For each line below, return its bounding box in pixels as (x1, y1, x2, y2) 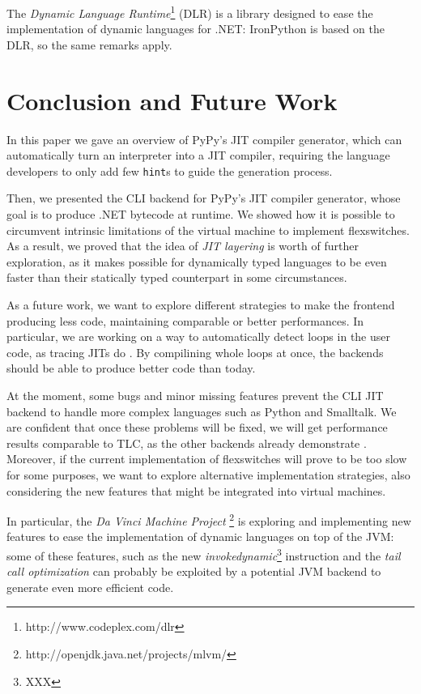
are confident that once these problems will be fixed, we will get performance (6, 419, 388, 436)
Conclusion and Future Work (6, 83, 338, 117)
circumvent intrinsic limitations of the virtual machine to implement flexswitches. (6, 221, 410, 238)
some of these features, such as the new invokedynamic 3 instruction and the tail (6, 544, 401, 564)
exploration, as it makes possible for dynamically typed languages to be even (6, 253, 387, 270)
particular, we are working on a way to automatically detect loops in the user (6, 328, 390, 345)
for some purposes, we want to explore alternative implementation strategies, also (6, 466, 410, 483)
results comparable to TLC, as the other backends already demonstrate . (6, 434, 367, 451)
